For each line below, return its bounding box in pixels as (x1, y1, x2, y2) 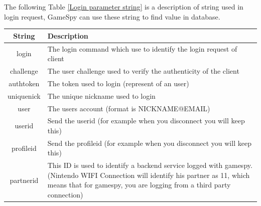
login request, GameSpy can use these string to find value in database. (4, 11, 220, 22)
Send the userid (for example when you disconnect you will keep (47, 115, 245, 126)
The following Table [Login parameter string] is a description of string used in (4, 2, 243, 12)
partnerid (10, 174, 39, 185)
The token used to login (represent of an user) (47, 78, 189, 88)
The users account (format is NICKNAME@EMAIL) (47, 103, 210, 113)
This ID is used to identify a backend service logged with (47, 160, 223, 170)
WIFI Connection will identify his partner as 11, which (80, 169, 250, 180)
